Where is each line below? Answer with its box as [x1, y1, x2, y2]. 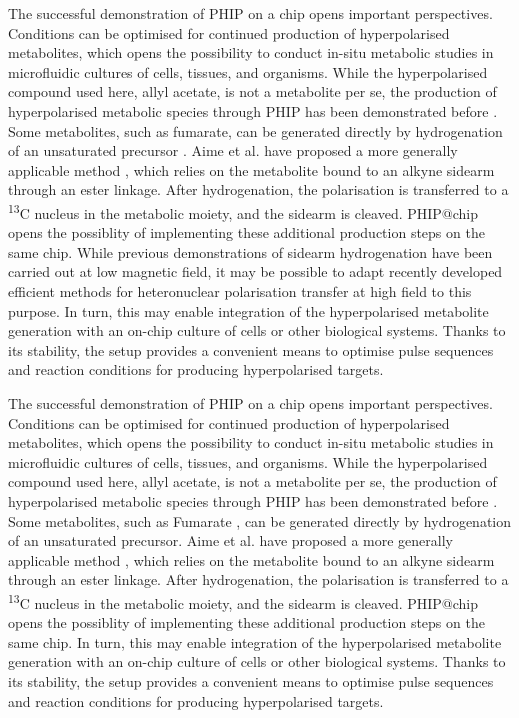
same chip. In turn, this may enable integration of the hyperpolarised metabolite [8, 631, 502, 652]
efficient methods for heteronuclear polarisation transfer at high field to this [8, 280, 472, 301]
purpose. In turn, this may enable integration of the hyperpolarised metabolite [8, 300, 489, 321]
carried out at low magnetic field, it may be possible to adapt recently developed [8, 261, 503, 282]
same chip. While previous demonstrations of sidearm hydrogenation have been [8, 241, 493, 262]
